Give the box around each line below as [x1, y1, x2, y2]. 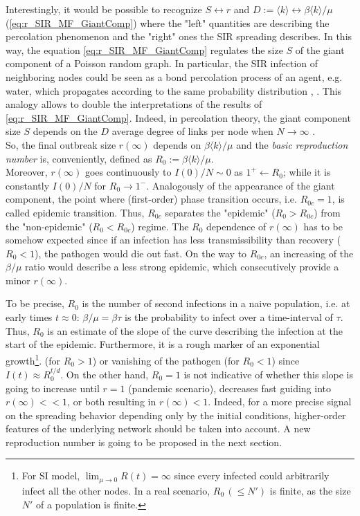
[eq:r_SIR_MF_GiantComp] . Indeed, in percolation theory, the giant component [6, 110, 351, 125]
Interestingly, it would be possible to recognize [6, 2, 202, 16]
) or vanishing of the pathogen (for [92, 353, 240, 367]
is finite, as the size [269, 483, 351, 497]
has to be [303, 219, 343, 233]
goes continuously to [84, 165, 172, 179]
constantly [6, 178, 50, 192]
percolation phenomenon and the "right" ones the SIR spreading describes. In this [6, 29, 352, 44]
